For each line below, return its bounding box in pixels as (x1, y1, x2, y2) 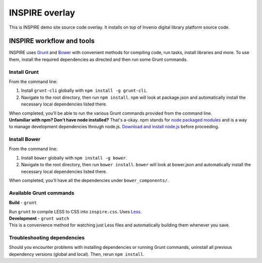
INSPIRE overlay (9, 7, 75, 18)
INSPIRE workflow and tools (9, 37, 95, 45)
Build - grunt (9, 200, 37, 206)
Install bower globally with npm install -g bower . (21, 155, 127, 160)
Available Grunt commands (9, 190, 75, 196)
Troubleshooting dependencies (9, 234, 85, 241)
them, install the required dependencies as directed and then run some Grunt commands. (9, 56, 188, 62)
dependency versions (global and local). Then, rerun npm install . (9, 251, 145, 257)
